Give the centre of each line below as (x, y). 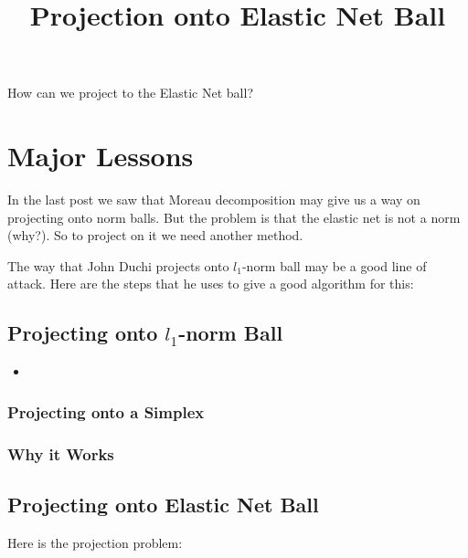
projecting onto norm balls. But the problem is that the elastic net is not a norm (234, 217)
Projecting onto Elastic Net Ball (163, 504)
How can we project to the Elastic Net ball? (130, 93)
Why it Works (61, 453)
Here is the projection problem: (95, 542)
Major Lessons (101, 156)
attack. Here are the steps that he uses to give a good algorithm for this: (211, 284)
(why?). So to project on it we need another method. (155, 235)
